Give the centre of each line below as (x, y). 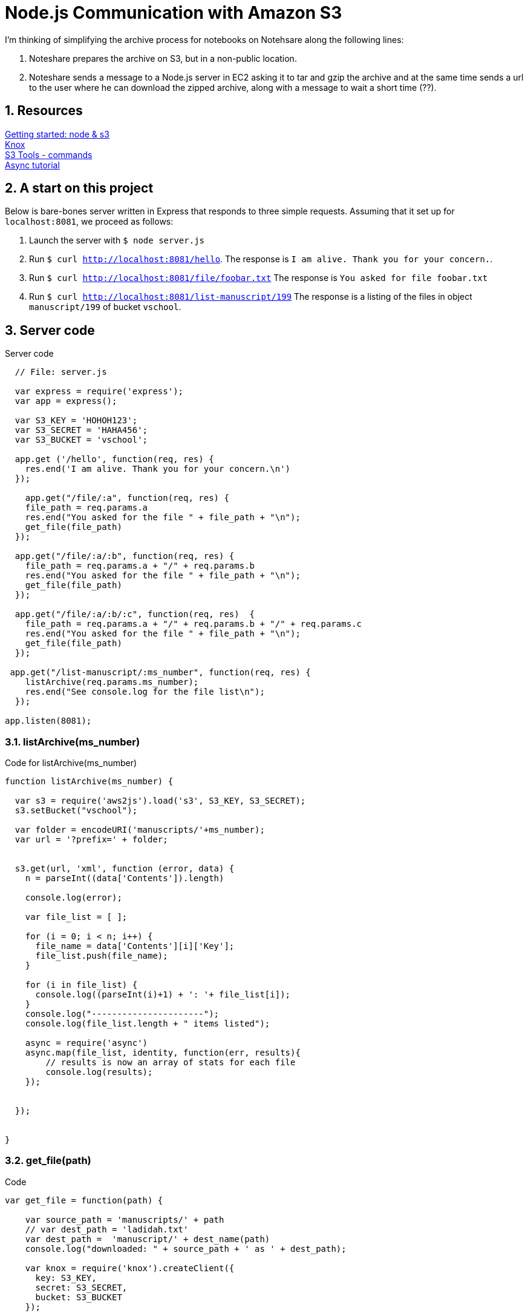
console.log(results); (99, 1072)
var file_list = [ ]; (76, 917)
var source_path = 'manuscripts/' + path (125, 1219)
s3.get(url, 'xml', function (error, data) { (125, 869)
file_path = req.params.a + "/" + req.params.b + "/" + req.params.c (194, 624)
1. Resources (44, 111)
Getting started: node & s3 (57, 134)
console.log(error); (73, 898)
